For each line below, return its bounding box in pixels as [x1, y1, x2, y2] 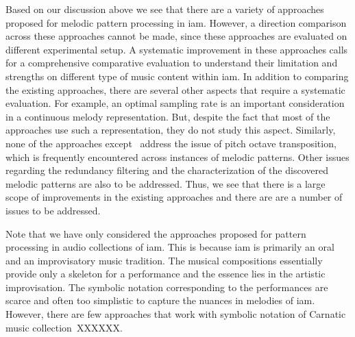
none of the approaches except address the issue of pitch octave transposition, [5, 136, 336, 150]
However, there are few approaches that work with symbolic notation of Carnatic [5, 307, 346, 321]
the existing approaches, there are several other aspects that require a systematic [5, 82, 345, 97]
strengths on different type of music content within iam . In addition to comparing [5, 68, 349, 83]
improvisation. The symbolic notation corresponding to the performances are [5, 279, 328, 294]
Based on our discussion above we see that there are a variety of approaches [5, 2, 324, 16]
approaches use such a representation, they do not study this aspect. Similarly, [5, 123, 336, 137]
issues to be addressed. [5, 203, 101, 217]
